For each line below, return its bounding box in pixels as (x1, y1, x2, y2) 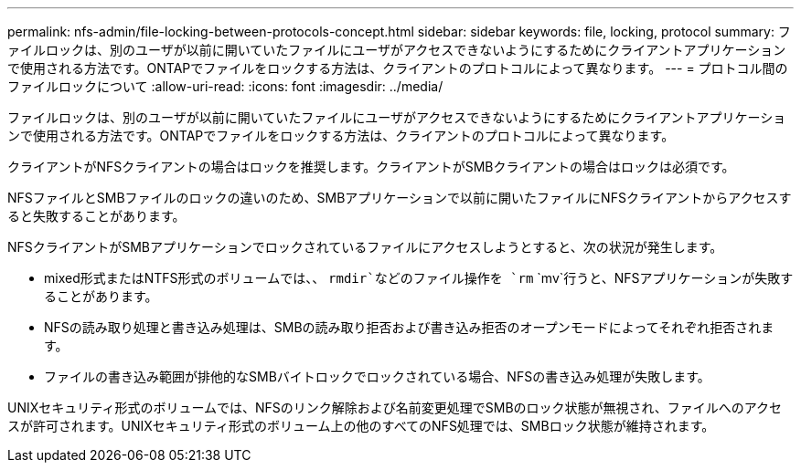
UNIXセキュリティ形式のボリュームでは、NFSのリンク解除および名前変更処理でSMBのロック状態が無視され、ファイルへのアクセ (7, 400, 783, 415)
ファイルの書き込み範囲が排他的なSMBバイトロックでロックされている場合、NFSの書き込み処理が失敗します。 (44, 369, 710, 384)
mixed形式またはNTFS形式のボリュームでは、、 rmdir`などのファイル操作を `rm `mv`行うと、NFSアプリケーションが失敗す (44, 270, 794, 286)
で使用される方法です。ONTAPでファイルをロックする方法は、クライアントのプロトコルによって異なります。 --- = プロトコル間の (7, 60, 788, 76)
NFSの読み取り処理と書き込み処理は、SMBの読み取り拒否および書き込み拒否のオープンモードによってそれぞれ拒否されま (44, 319, 774, 335)
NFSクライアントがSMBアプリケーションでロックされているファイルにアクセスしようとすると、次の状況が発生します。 (7, 239, 723, 255)
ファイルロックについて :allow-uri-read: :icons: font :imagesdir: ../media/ (7, 78, 443, 94)
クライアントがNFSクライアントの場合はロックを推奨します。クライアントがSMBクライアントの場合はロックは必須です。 (7, 159, 735, 174)
